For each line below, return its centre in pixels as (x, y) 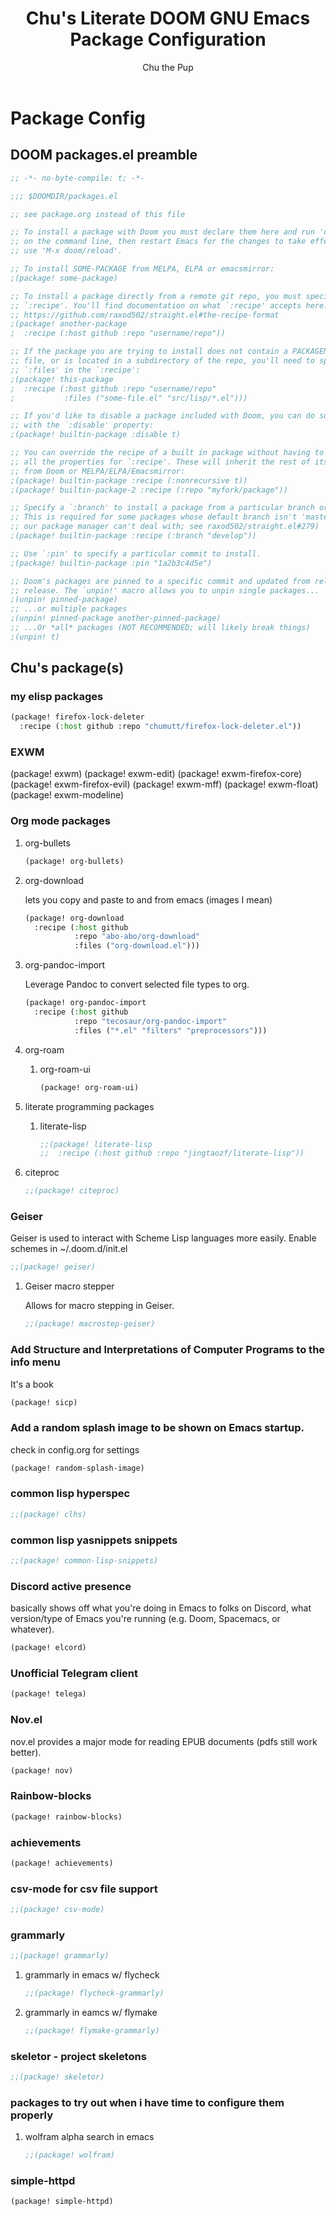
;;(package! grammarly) (60, 1956)
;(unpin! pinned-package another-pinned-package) (116, 618)
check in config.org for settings (75, 1449)
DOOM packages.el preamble (104, 155)
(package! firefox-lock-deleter (77, 717)
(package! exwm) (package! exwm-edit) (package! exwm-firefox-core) (156, 774)
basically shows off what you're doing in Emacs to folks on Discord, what (161, 1608)
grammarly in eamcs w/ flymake (91, 2012)
